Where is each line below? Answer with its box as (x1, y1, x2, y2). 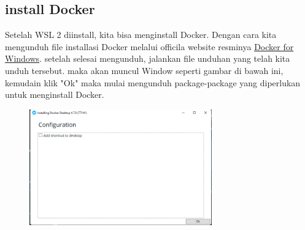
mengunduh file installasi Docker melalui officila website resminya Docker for (5, 40, 294, 53)
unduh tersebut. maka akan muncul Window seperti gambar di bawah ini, (5, 64, 284, 76)
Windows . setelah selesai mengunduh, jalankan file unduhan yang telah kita (5, 52, 290, 65)
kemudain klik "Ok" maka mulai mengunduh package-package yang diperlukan (5, 76, 301, 89)
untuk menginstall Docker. (5, 88, 104, 101)
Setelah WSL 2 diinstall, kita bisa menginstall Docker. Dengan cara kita (5, 28, 277, 41)
